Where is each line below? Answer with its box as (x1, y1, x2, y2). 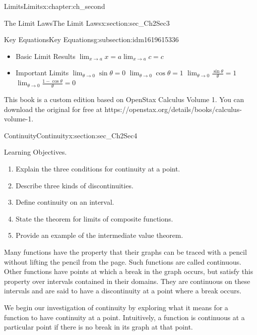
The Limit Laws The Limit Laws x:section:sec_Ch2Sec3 (4, 17, 170, 28)
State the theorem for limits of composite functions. (15, 213, 173, 223)
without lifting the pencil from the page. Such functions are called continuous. (4, 256, 242, 267)
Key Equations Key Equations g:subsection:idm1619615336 (4, 34, 179, 45)
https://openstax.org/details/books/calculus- (104, 104, 242, 114)
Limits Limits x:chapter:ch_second (4, 1, 105, 11)
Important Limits (15, 67, 69, 78)
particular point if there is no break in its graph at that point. (4, 322, 193, 332)
